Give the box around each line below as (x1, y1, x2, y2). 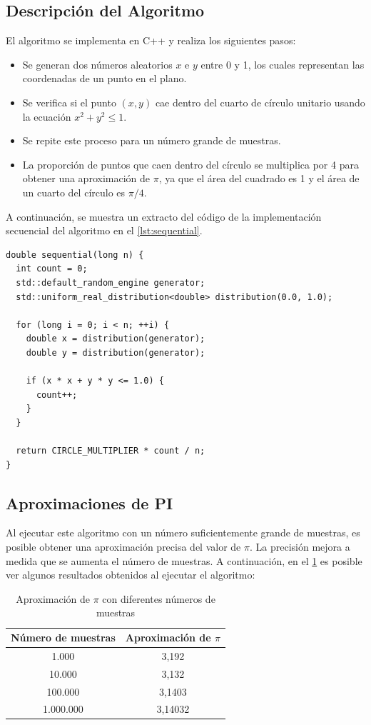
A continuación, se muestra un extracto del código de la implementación (6, 209, 322, 224)
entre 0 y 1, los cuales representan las (200, 56, 365, 71)
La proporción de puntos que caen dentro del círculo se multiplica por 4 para (22, 156, 359, 171)
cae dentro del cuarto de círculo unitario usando (155, 94, 365, 109)
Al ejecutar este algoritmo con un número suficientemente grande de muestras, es (6, 525, 360, 540)
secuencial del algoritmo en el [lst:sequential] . (6, 223, 203, 238)
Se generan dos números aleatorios (22, 56, 173, 71)
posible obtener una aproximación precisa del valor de (6, 539, 241, 554)
